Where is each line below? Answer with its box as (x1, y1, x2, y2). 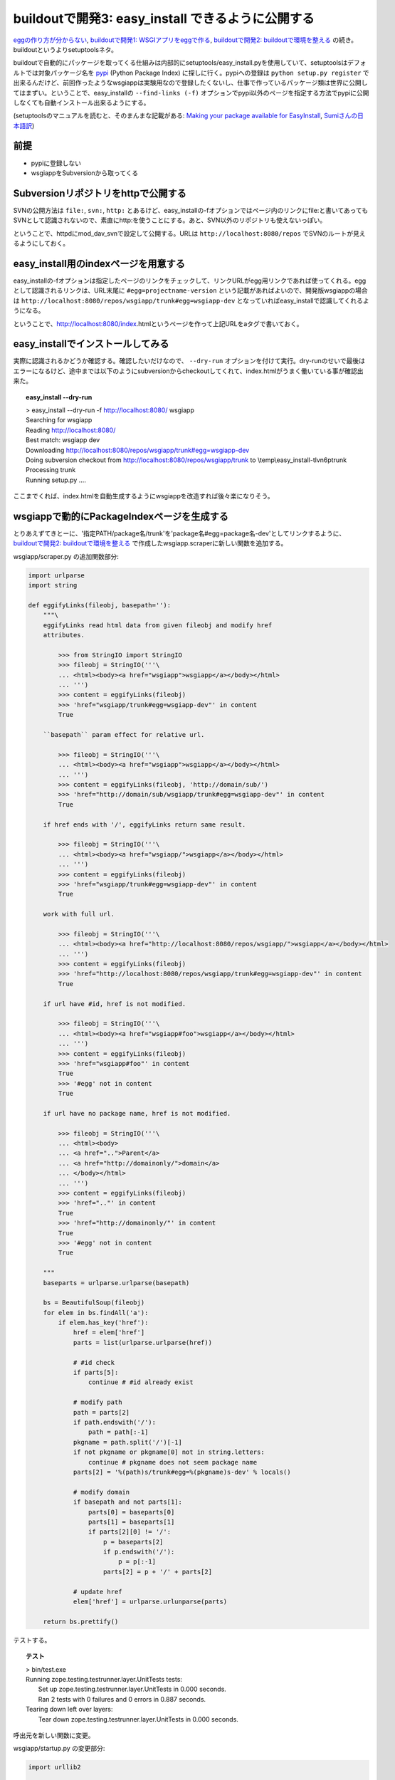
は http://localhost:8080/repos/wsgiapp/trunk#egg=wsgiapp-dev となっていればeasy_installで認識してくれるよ (13, 296, 369, 305)
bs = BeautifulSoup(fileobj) (43, 1299, 145, 1307)
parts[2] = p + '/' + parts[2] (103, 1567, 213, 1576)
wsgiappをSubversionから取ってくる (31, 168, 139, 177)
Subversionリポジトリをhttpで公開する (13, 187, 186, 199)
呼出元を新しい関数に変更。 (13, 1731, 95, 1739)
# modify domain (73, 1488, 130, 1496)
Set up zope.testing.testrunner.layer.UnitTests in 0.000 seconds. (38, 1685, 227, 1694)
